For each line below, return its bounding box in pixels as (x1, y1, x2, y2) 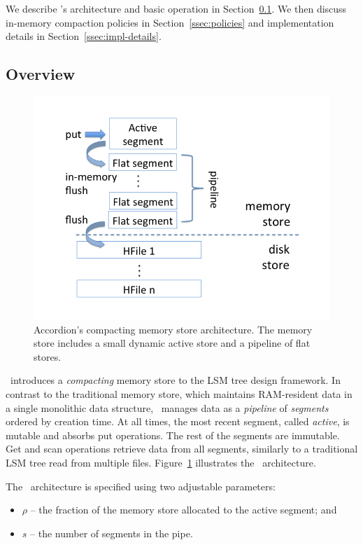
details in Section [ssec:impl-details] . (6, 29, 162, 43)
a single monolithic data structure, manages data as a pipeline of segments (6, 400, 329, 415)
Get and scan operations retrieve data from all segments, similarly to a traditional (6, 441, 358, 456)
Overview (6, 63, 76, 85)
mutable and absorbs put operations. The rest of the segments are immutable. (6, 427, 340, 442)
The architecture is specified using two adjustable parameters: (6, 478, 276, 493)
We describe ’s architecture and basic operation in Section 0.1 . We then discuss (6, 1, 347, 15)
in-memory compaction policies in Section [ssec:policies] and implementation (6, 15, 334, 29)
